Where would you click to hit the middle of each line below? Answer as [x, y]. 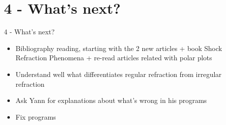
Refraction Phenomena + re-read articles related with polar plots [114, 58]
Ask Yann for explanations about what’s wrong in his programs [111, 100]
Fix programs [36, 116]
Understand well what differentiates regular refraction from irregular [118, 74]
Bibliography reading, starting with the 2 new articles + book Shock [119, 48]
